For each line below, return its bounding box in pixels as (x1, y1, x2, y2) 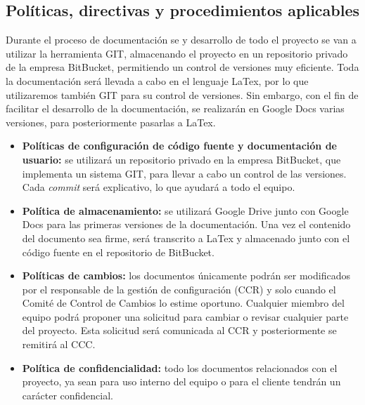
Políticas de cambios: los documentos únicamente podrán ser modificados (22, 268, 350, 283)
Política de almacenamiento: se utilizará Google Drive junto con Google (22, 203, 349, 218)
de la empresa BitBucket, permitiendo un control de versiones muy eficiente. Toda (6, 60, 359, 74)
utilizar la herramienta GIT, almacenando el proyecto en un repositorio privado (6, 46, 348, 60)
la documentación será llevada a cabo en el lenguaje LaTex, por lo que (6, 73, 309, 88)
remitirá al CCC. (22, 337, 96, 352)
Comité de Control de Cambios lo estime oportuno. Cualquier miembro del (22, 296, 345, 310)
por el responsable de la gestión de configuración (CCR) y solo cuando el (22, 281, 336, 296)
